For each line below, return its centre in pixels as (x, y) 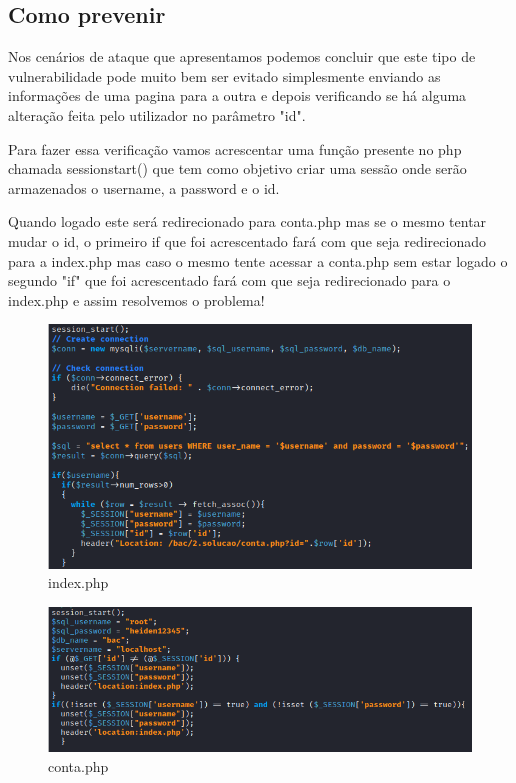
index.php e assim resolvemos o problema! (136, 299)
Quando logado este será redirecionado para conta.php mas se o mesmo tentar (247, 221)
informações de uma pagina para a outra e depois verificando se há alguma (237, 95)
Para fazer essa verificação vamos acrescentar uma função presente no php (235, 148)
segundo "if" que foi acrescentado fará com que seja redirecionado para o (229, 280)
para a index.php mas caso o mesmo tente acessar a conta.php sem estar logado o (258, 260)
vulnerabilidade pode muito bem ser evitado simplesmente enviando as (224, 75)
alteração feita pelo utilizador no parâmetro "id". (157, 114)
